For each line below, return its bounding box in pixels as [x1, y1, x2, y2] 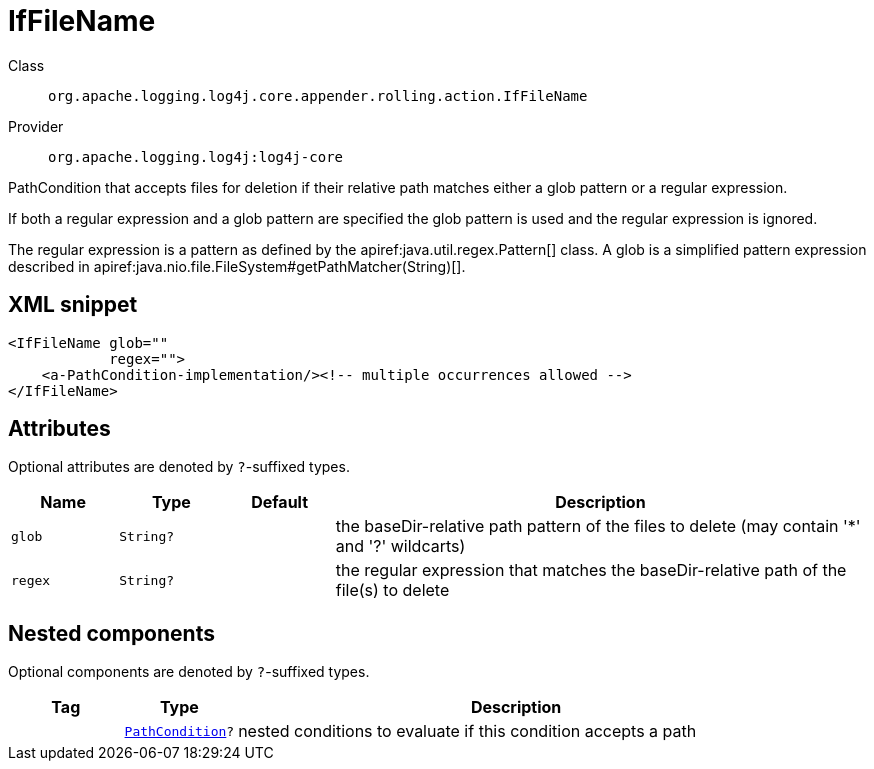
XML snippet [8, 292, 138, 318]
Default [251, 492, 309, 513]
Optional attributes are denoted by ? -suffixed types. [8, 458, 350, 476]
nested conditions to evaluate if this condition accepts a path [238, 721, 697, 742]
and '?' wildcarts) [335, 536, 466, 557]
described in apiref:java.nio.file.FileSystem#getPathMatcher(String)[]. [8, 257, 466, 275]
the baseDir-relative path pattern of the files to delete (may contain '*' [335, 516, 861, 537]
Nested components [8, 620, 215, 646]
